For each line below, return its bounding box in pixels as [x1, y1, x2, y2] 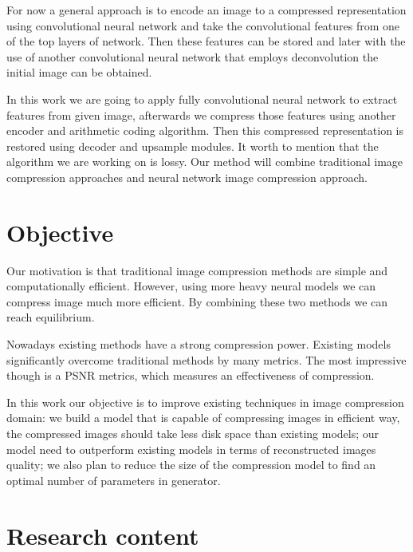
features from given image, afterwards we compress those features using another [6, 106, 396, 123]
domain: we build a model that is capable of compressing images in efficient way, [6, 409, 400, 426]
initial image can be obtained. [6, 64, 152, 81]
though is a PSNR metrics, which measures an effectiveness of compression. [6, 367, 375, 384]
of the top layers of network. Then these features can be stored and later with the [6, 33, 406, 49]
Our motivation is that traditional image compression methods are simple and [6, 262, 388, 278]
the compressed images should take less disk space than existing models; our [6, 425, 380, 441]
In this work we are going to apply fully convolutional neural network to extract [6, 90, 398, 107]
